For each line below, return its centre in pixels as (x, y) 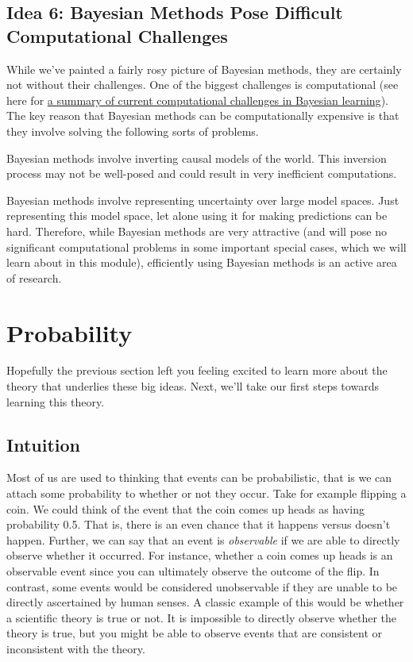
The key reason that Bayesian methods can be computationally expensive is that (203, 115)
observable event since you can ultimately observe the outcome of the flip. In (193, 570)
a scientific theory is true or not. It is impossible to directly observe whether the (202, 617)
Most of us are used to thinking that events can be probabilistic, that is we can (199, 477)
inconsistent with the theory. (76, 648)
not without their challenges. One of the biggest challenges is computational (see (203, 85)
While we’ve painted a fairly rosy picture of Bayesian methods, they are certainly (204, 69)
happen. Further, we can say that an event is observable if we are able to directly (203, 539)
